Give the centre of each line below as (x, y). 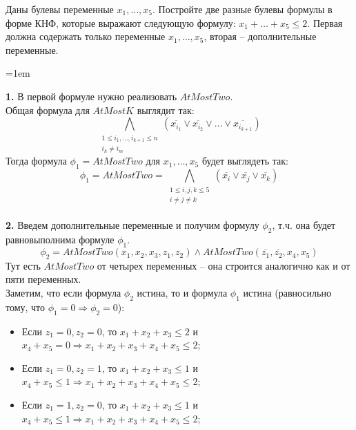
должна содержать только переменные (86, 36)
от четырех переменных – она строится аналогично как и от (224, 265)
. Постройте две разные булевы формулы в (243, 9)
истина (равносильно (287, 293)
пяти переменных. (43, 279)
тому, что (26, 307)
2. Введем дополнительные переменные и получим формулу (132, 225)
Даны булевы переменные (60, 9)
